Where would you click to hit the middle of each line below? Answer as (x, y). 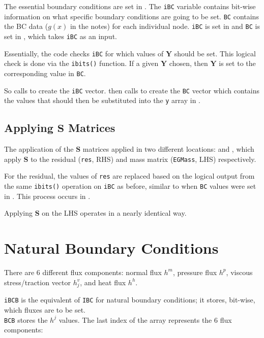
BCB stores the (26, 319)
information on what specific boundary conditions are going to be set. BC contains (131, 16)
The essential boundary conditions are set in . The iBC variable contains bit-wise (130, 6)
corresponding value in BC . (45, 73)
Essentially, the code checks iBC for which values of (84, 53)
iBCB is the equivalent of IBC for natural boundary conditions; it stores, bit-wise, (130, 300)
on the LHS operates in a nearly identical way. (114, 213)
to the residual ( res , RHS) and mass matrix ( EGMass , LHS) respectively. (143, 159)
